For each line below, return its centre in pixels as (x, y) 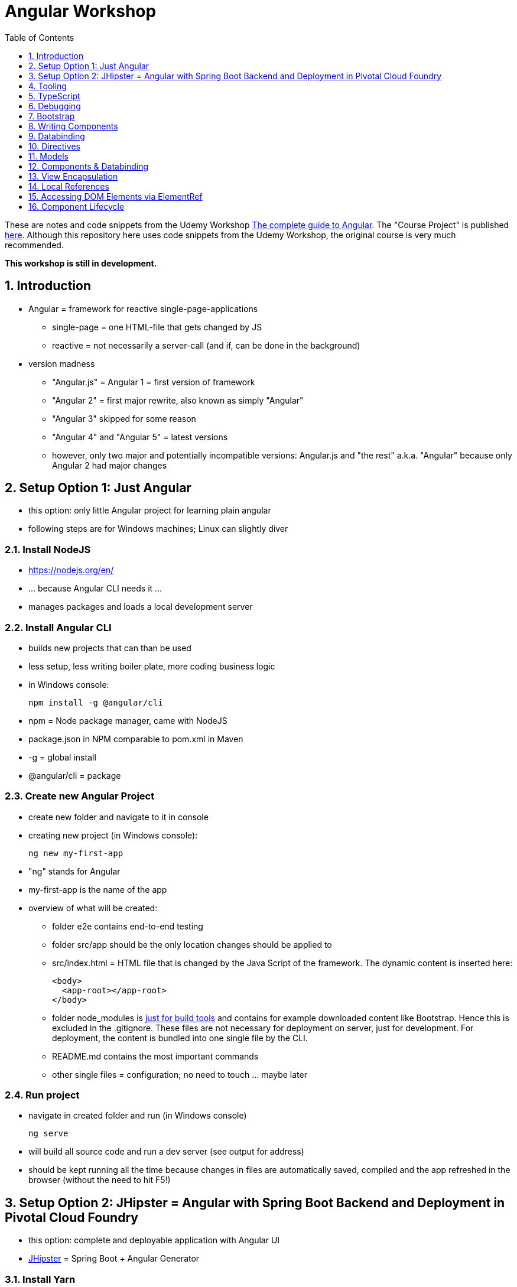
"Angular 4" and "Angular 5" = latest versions (140, 437)
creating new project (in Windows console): (113, 835)
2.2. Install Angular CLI (58, 627)
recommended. (34, 245)
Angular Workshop (81, 11)
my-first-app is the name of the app (98, 889)
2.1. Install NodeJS (48, 549)
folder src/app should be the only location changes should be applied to (192, 944)
